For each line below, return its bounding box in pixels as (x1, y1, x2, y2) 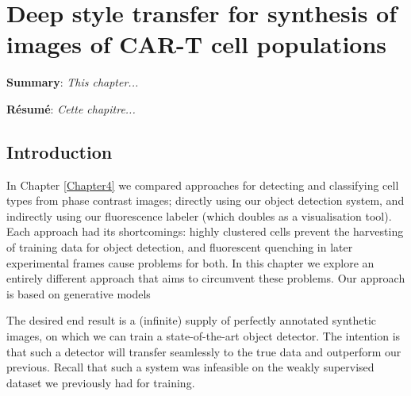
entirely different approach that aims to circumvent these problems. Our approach (6, 270, 405, 286)
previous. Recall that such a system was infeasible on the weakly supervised (6, 359, 375, 375)
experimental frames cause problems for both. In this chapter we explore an (6, 254, 375, 271)
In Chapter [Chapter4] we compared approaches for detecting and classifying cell (6, 176, 399, 193)
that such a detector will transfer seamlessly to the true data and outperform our (6, 343, 401, 359)
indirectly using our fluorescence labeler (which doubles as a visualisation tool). (6, 207, 392, 224)
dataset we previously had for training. (6, 374, 195, 390)
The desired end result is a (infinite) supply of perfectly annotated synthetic (6, 312, 377, 329)
